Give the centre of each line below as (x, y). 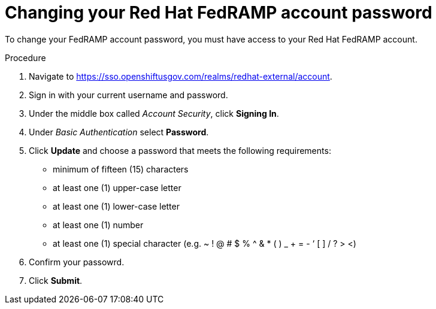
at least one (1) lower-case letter (116, 206)
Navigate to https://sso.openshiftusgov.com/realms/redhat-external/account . (181, 76)
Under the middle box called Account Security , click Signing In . (154, 113)
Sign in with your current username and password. (128, 95)
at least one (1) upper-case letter (117, 187)
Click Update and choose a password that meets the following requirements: (180, 150)
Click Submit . (56, 280)
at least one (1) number (98, 225)
